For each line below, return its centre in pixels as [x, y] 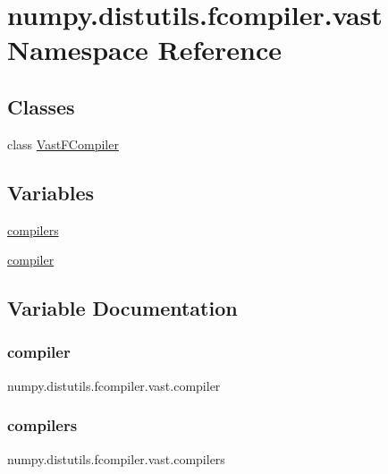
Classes [41, 106]
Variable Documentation [122, 308]
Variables [51, 192]
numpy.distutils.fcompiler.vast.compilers [116, 458]
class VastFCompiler [63, 144]
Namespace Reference [144, 50]
